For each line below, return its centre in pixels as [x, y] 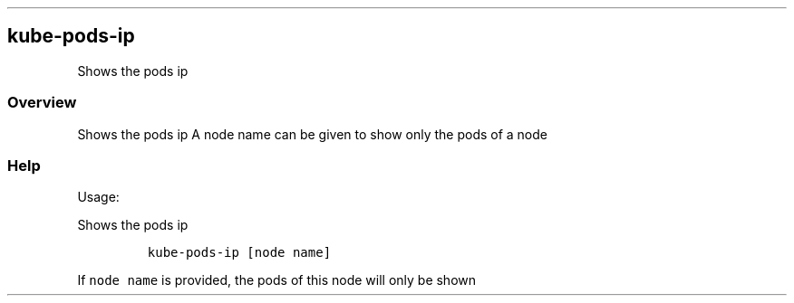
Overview [42, 103]
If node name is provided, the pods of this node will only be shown [277, 280]
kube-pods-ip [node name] [239, 253]
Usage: [98, 197]
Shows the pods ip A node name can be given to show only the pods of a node [312, 134]
